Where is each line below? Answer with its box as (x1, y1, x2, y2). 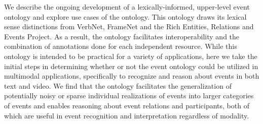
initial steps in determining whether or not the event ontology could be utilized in (4, 60, 258, 71)
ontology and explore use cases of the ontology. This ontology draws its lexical (4, 11, 247, 22)
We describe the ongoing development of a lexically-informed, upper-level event (4, 2, 250, 12)
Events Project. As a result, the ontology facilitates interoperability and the (4, 31, 240, 41)
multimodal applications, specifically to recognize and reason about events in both (4, 71, 259, 81)
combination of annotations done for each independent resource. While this (4, 41, 237, 51)
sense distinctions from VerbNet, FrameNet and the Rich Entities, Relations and (4, 21, 254, 32)
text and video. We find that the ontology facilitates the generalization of (4, 80, 232, 91)
